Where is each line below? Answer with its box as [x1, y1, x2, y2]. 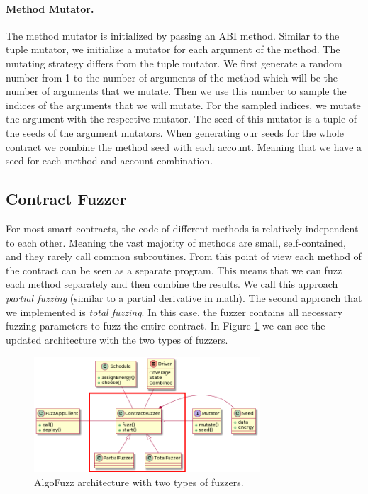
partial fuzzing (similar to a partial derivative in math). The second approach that [6, 290, 362, 305]
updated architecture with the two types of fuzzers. [6, 332, 228, 347]
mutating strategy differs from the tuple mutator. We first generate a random [6, 55, 342, 70]
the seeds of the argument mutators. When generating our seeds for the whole [6, 125, 344, 140]
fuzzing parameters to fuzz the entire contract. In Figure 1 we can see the [6, 318, 325, 333]
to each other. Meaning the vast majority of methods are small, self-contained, [6, 235, 346, 249]
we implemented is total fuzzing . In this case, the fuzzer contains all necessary [6, 304, 343, 319]
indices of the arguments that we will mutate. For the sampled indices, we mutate [6, 97, 361, 112]
